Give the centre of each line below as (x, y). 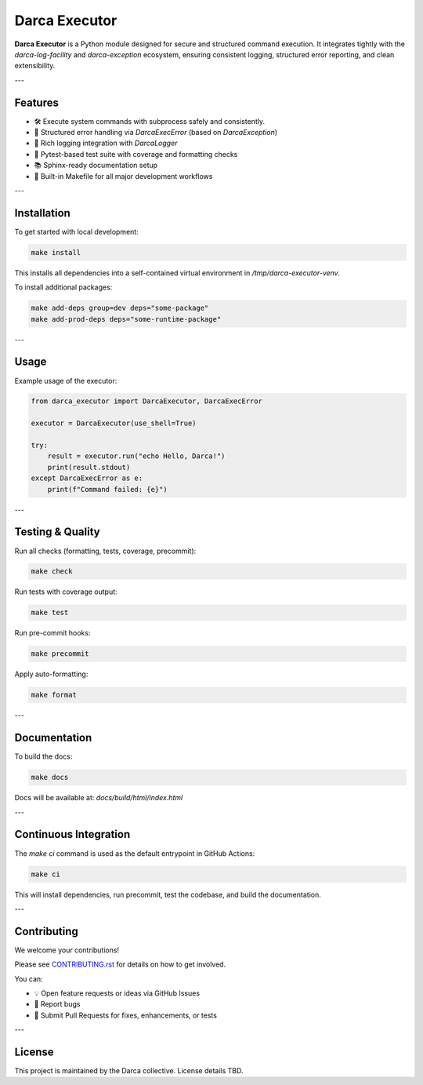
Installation (42, 213)
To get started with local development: (76, 231)
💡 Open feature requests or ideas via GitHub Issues (117, 993)
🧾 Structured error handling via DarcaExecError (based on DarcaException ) (156, 133)
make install (56, 252)
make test (50, 613)
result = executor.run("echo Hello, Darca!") (136, 456)
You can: (29, 979)
